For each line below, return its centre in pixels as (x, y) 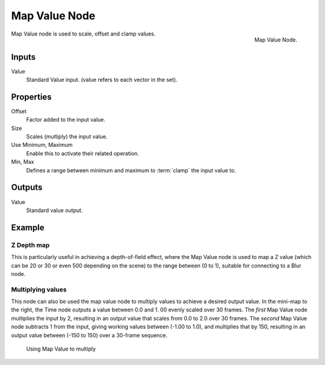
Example (28, 227)
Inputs (23, 57)
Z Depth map (30, 245)
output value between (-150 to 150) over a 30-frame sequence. (89, 335)
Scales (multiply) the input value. (67, 137)
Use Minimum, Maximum (42, 145)
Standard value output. (54, 210)
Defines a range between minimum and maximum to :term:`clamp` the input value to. (131, 170)
